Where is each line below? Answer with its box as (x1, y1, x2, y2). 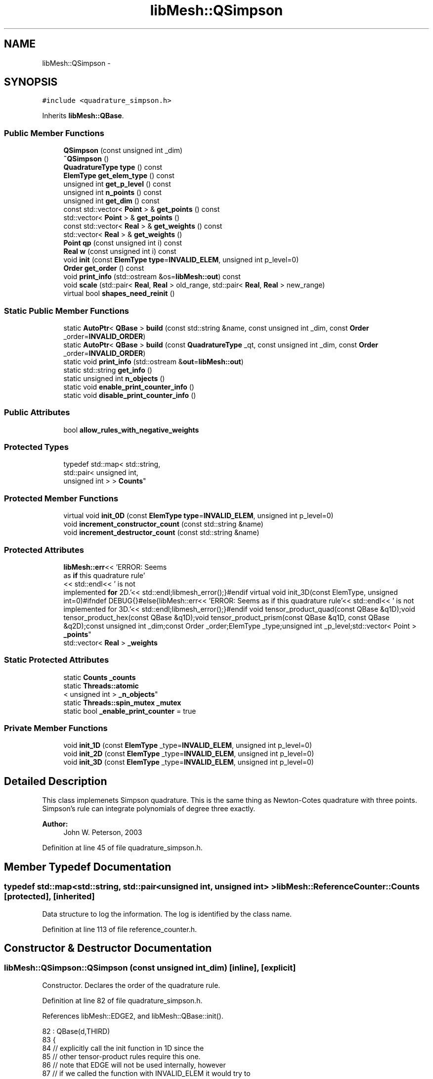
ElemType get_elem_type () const (63, 171, 174, 180)
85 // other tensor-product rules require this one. (42, 1052, 201, 1061)
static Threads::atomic (63, 681, 139, 690)
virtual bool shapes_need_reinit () (63, 289, 175, 298)
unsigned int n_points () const (63, 188, 162, 197)
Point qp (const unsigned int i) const (63, 239, 182, 247)
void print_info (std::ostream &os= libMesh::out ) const (63, 272, 241, 281)
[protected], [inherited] (4, 891, 95, 902)
